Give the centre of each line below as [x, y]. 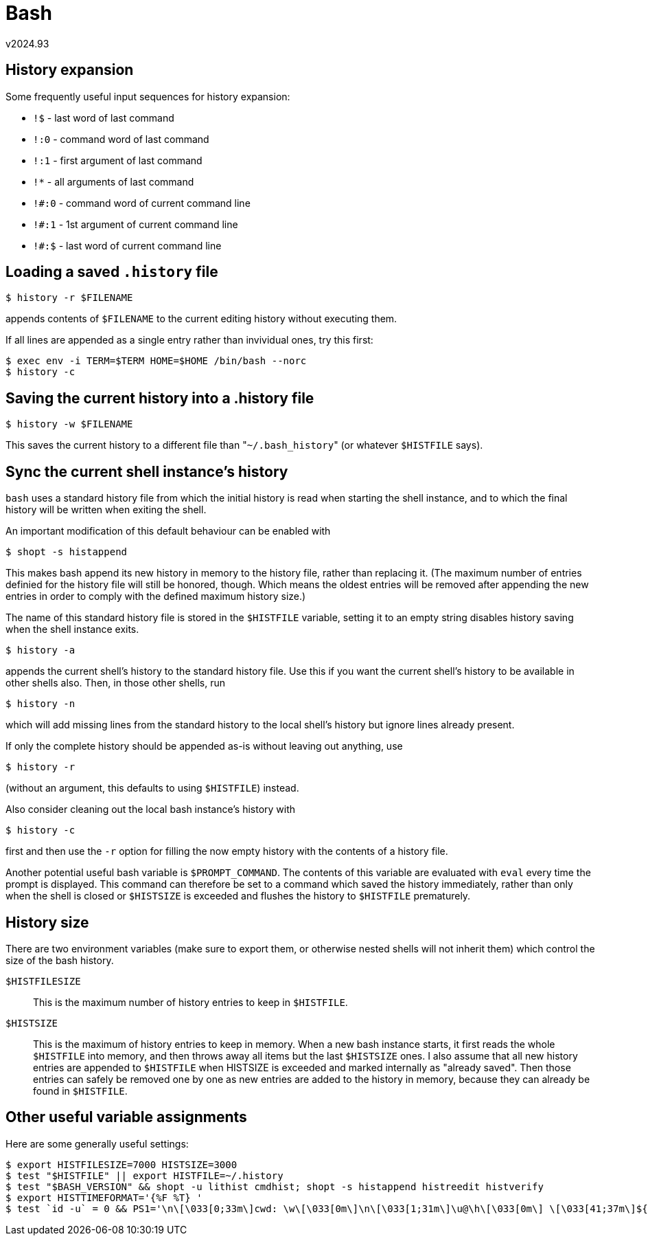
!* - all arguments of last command [114, 181]
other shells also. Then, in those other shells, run [116, 683]
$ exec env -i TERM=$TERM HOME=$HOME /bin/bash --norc [156, 361]
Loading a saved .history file [112, 272]
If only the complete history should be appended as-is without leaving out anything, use [204, 746]
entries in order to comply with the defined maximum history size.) [156, 596]
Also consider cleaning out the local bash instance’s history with [151, 809]
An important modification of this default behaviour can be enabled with [168, 531]
